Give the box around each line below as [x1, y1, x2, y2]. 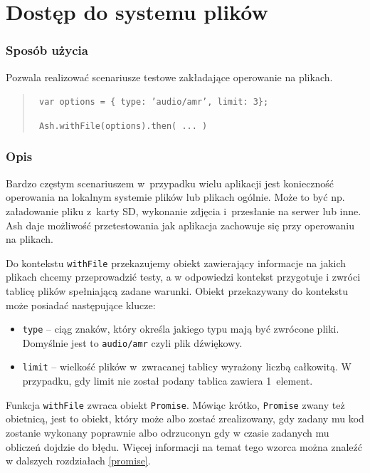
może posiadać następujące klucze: [6, 297, 156, 312]
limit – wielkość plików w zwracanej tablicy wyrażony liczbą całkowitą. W [22, 359, 351, 374]
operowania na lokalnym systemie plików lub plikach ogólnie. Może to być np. [6, 189, 345, 204]
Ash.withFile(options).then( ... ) [38, 120, 208, 131]
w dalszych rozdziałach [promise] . [6, 453, 151, 468]
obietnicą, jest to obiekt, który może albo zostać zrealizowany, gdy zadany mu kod [6, 411, 364, 426]
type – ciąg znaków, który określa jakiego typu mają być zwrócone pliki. [22, 321, 339, 336]
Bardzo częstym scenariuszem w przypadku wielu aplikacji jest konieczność [6, 175, 334, 190]
